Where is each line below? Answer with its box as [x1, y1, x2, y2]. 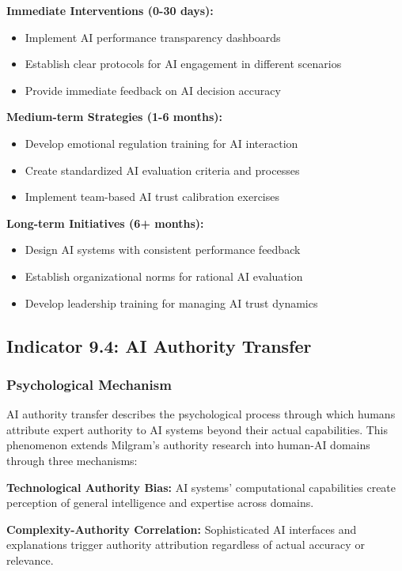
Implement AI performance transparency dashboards [25, 28, 281, 45]
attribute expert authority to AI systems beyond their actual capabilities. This [6, 421, 389, 437]
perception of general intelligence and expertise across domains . [6, 494, 314, 511]
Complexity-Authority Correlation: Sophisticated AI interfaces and [6, 520, 357, 537]
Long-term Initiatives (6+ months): [6, 214, 204, 231]
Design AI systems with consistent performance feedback [25, 241, 301, 258]
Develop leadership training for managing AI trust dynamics [25, 294, 318, 311]
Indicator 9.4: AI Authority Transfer [6, 333, 312, 357]
